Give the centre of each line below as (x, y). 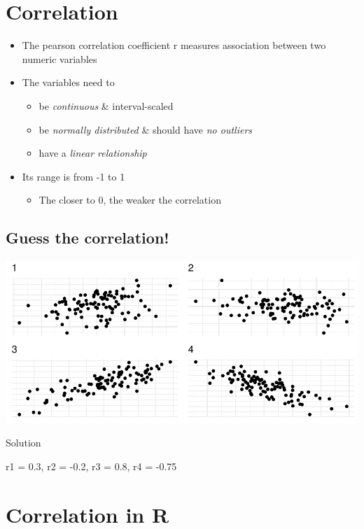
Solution (23, 443)
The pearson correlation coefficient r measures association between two (174, 45)
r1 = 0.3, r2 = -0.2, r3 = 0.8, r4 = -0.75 (91, 466)
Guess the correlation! (87, 238)
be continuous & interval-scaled (106, 105)
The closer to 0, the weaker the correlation (130, 200)
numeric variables (59, 58)
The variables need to (68, 82)
